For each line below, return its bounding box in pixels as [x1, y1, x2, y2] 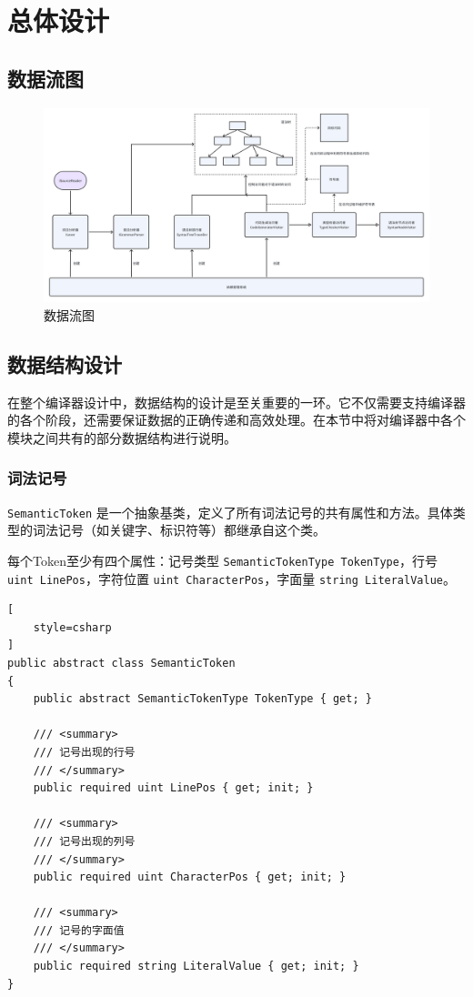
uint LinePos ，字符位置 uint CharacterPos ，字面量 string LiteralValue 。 [7, 569, 456, 588]
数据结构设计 [7, 349, 122, 378]
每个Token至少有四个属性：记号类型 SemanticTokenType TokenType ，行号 [7, 550, 438, 569]
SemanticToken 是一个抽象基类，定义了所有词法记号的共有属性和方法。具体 [7, 502, 453, 521]
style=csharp [33, 620, 112, 634]
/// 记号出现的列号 [33, 834, 136, 848]
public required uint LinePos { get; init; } [33, 781, 314, 795]
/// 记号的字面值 [33, 923, 125, 937]
